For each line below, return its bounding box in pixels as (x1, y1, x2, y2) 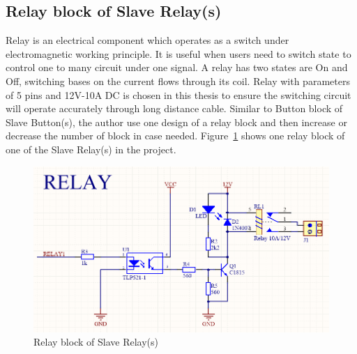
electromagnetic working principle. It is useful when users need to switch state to (6, 46, 351, 61)
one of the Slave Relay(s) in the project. (6, 141, 176, 156)
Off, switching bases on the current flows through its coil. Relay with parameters (6, 73, 350, 88)
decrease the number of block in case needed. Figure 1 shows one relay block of (6, 128, 345, 143)
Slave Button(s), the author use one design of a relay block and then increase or (6, 114, 347, 129)
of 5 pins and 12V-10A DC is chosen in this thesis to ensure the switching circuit (6, 87, 351, 102)
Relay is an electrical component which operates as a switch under (6, 33, 289, 47)
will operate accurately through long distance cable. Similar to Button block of (6, 101, 343, 116)
